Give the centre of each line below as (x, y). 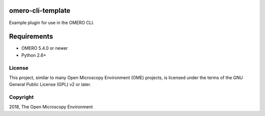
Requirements (31, 37)
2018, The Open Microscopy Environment (51, 107)
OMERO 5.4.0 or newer (45, 48)
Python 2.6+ (34, 55)
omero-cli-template (40, 11)
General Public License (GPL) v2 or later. (50, 85)
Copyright (21, 97)
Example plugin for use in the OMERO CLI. (52, 23)
